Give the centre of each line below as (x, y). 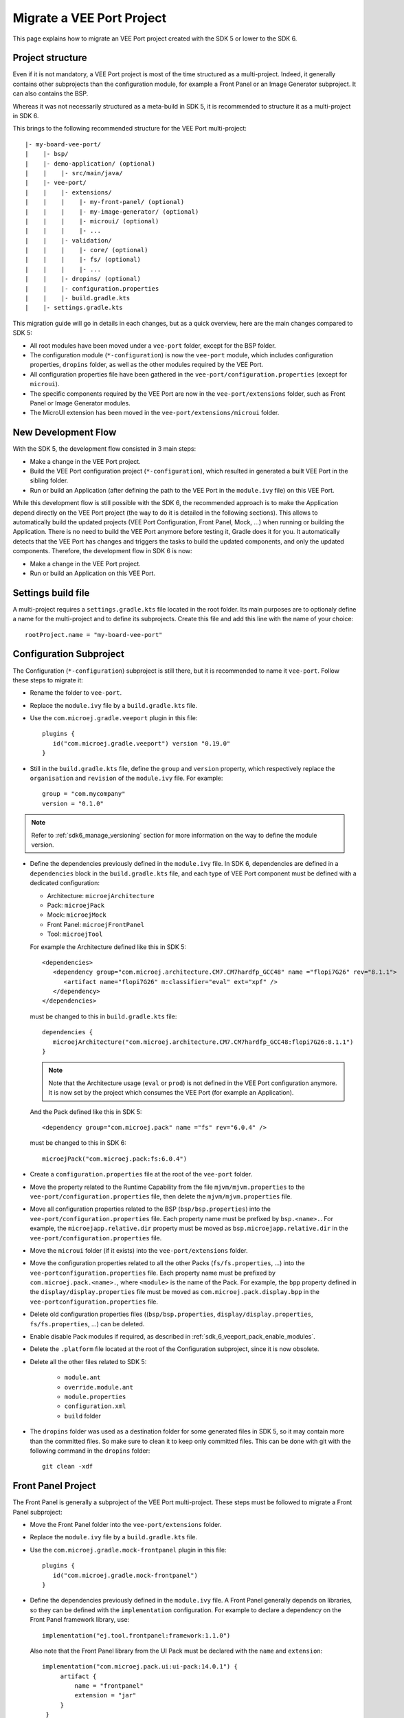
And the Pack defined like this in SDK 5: (86, 1112)
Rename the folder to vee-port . (76, 693)
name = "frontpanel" (109, 1686)
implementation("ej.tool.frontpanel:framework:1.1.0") (136, 1635)
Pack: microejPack (76, 905)
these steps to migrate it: (48, 680)
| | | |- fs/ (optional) (83, 260)
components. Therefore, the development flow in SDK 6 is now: (102, 551)
